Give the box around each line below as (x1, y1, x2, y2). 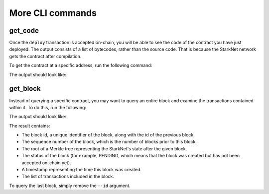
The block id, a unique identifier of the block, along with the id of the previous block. (21, 132, 195, 138)
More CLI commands (9, 7, 97, 18)
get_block (9, 84, 41, 93)
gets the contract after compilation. (9, 53, 82, 59)
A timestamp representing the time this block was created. (21, 167, 142, 173)
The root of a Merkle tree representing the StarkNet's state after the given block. (21, 145, 187, 151)
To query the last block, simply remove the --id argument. (9, 183, 131, 189)
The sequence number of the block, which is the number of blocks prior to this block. (21, 139, 197, 145)
